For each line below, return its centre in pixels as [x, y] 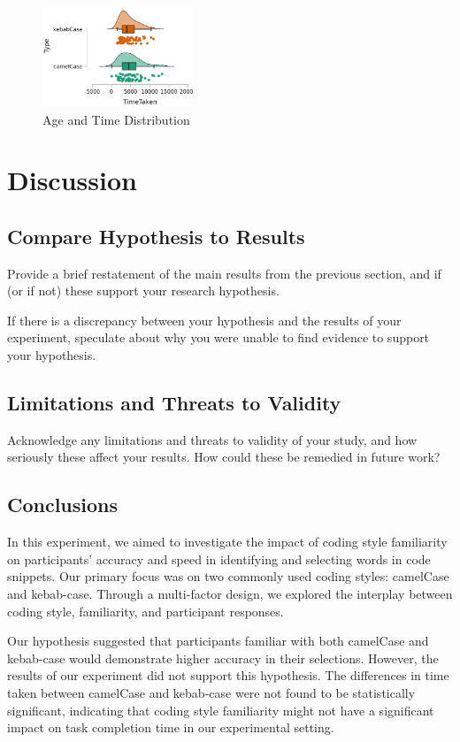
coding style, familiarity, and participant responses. [146, 611]
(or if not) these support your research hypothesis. [143, 291]
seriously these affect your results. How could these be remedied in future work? [224, 457]
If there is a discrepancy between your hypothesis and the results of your [204, 320]
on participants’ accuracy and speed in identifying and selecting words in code [219, 558]
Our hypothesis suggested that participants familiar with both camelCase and [218, 641]
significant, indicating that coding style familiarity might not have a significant [221, 710]
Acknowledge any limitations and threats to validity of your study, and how [212, 439]
